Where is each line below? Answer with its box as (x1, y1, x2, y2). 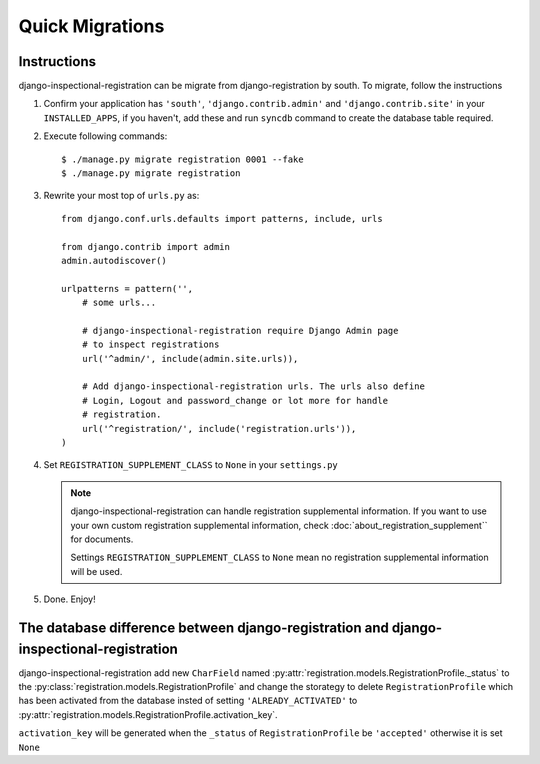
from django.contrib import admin (61, 241, 230, 252)
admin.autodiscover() (61, 255, 167, 266)
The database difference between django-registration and (18, 619, 390, 636)
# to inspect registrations (81, 339, 220, 350)
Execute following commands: (43, 130, 168, 142)
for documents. (70, 533, 134, 545)
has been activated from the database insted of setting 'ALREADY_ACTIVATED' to (18, 695, 358, 707)
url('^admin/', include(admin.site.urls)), (81, 353, 299, 364)
